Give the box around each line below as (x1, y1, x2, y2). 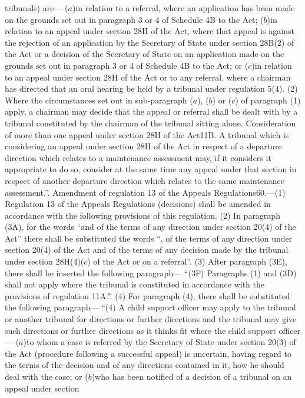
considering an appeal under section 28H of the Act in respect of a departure (5, 140, 282, 152)
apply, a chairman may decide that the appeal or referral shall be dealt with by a (5, 105, 298, 118)
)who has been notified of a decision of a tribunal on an (91, 370, 292, 382)
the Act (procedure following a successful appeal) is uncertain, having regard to (5, 347, 292, 359)
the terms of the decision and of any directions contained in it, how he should (5, 359, 284, 371)
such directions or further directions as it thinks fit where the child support (5, 324, 276, 336)
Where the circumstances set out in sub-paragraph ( (5, 93, 193, 106)
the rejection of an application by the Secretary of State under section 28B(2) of (5, 36, 294, 48)
